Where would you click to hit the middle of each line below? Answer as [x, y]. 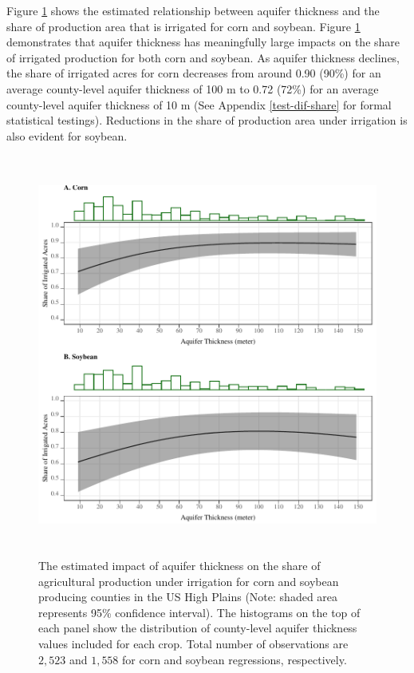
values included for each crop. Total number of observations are [193, 643]
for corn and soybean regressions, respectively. [235, 659]
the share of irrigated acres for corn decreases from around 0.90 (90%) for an [194, 73]
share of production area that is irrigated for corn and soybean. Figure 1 [183, 26]
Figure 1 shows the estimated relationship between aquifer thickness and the [193, 10]
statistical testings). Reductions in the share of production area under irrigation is [207, 120]
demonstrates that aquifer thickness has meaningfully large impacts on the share [203, 42]
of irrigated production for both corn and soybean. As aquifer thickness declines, [203, 57]
